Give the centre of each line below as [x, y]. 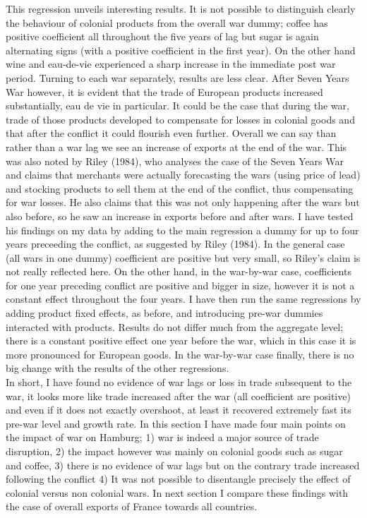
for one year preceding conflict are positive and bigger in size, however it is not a [180, 285]
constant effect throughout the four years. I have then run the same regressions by [183, 299]
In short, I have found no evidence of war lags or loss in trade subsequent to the [179, 382]
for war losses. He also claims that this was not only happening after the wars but [183, 202]
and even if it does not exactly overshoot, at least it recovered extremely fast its [179, 410]
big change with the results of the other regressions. [118, 368]
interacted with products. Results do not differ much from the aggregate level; [175, 326]
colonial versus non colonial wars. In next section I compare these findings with [177, 492]
